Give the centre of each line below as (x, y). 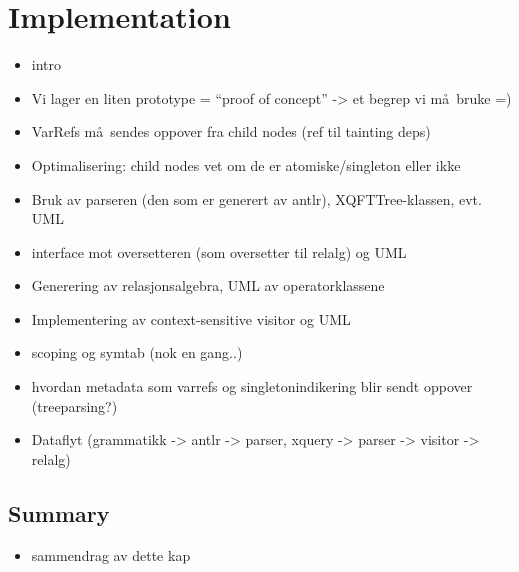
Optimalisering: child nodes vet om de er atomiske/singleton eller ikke (246, 164)
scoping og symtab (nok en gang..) (137, 352)
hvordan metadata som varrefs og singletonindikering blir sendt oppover (252, 386)
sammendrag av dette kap (111, 554)
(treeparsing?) (74, 405)
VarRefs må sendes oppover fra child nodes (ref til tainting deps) (231, 131)
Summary (59, 512)
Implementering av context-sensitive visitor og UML (191, 318)
